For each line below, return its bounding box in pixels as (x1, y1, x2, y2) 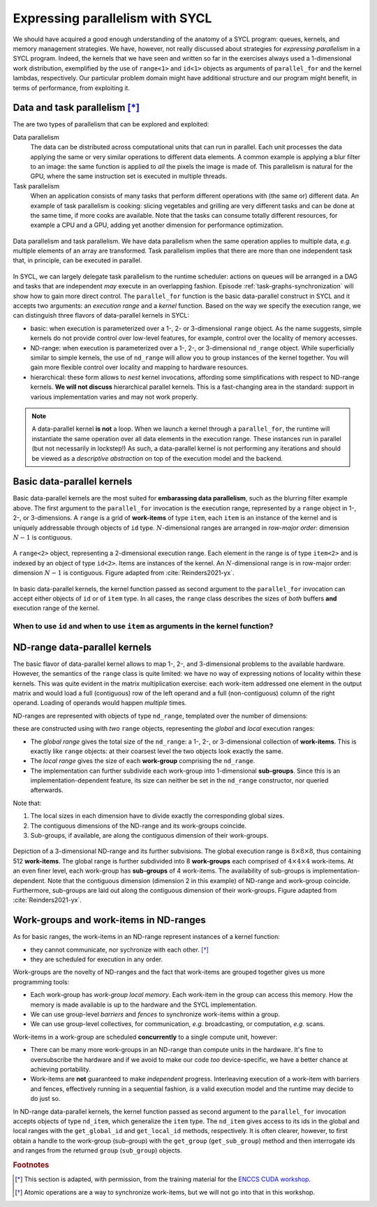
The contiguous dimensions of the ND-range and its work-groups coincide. (30, 821, 247, 830)
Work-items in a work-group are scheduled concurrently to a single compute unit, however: (13, 1032, 278, 1041)
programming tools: (13, 977, 70, 986)
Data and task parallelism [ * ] (13, 102, 140, 114)
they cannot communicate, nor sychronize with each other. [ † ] (30, 945, 209, 954)
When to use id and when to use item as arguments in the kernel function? (13, 621, 274, 631)
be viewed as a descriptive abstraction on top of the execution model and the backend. (31, 454, 283, 462)
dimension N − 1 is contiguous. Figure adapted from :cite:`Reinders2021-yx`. (13, 569, 235, 577)
